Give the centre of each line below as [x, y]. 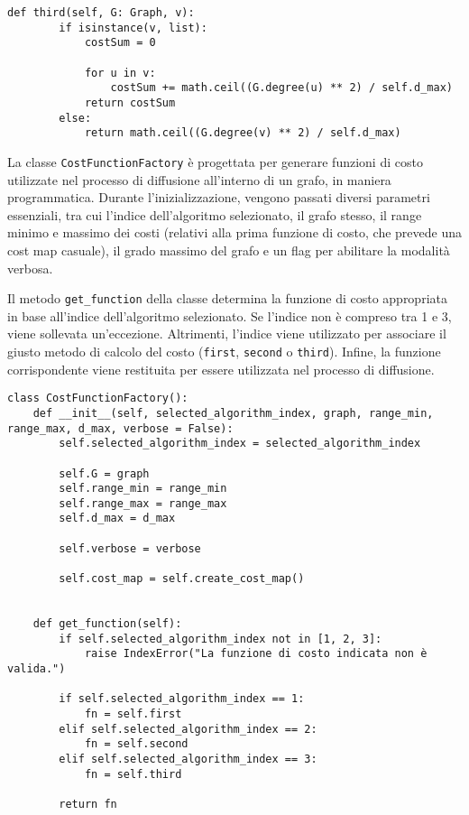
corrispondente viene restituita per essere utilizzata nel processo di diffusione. [221, 369]
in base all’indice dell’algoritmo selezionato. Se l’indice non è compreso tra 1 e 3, [230, 315]
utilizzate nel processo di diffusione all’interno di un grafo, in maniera [199, 179]
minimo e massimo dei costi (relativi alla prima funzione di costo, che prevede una [234, 232]
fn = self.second [136, 744]
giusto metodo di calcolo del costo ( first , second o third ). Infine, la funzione [224, 351]
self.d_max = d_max [117, 519]
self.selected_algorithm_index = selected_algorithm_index [240, 444]
